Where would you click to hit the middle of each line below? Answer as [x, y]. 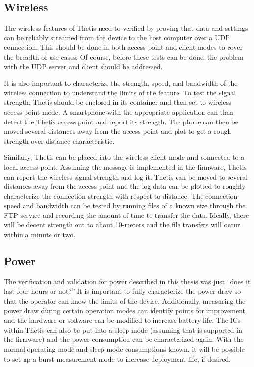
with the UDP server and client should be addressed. [83, 66]
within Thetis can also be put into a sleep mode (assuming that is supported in [123, 329]
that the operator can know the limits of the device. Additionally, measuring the [125, 301]
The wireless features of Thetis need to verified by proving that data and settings [126, 28]
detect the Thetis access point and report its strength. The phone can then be [121, 121]
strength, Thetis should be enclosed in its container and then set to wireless [118, 102]
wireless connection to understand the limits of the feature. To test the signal [120, 92]
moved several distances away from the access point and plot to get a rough [118, 131]
